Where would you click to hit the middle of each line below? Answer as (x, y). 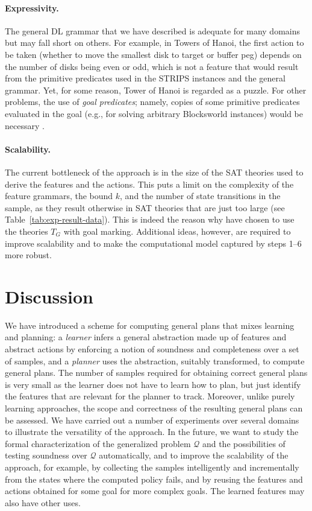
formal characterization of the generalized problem (98, 443)
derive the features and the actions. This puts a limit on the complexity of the (149, 184)
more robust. (28, 255)
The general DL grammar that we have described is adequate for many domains (152, 30)
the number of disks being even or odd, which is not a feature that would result (152, 66)
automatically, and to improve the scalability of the (194, 455)
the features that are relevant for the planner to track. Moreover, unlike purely (150, 396)
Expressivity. (32, 8)
